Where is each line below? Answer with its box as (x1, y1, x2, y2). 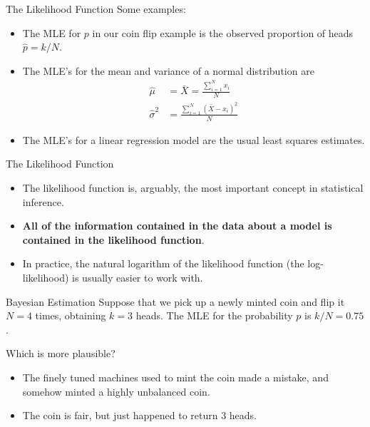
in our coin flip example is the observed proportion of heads (92, 25, 354, 40)
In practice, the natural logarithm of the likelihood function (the (22, 256, 304, 271)
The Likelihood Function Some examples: (6, 1, 186, 16)
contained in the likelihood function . (22, 232, 205, 247)
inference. (22, 194, 64, 209)
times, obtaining (35, 308, 106, 323)
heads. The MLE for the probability (135, 308, 293, 323)
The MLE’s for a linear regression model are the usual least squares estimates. (22, 132, 365, 147)
